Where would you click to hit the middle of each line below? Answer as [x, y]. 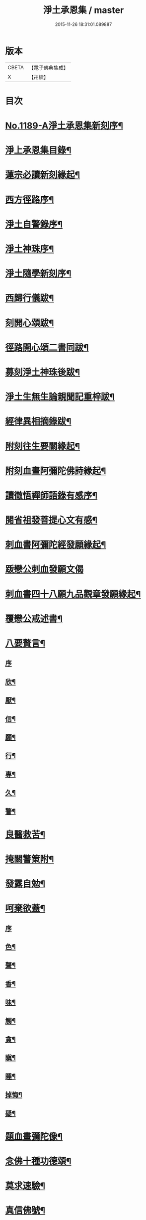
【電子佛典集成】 [48, 68]
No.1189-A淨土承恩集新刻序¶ [64, 126]
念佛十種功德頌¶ [38, 1161]
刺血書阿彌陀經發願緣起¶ [56, 545]
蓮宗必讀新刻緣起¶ [43, 175]
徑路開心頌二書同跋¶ [47, 347]
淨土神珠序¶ [30, 249]
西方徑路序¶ [30, 200]
